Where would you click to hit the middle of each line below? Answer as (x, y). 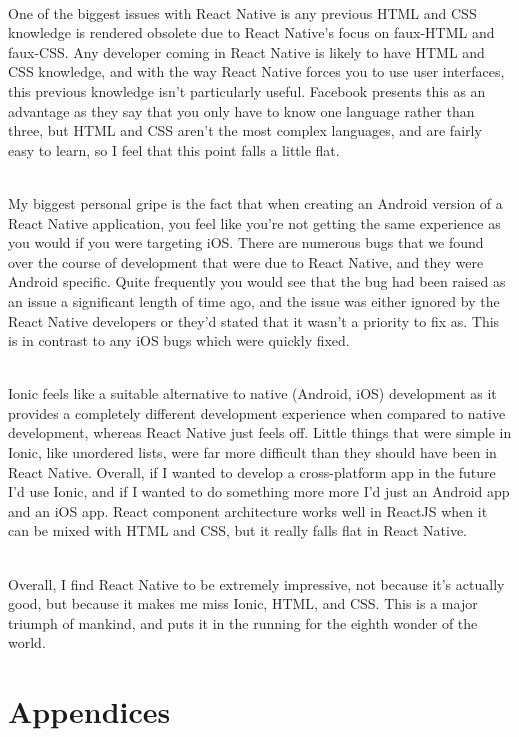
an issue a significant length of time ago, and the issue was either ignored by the (254, 300)
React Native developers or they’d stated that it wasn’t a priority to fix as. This (254, 320)
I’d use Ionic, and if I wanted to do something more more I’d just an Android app (259, 491)
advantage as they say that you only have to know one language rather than (241, 110)
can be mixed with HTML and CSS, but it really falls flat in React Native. (238, 530)
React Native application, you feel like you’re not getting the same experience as (254, 222)
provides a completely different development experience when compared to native (257, 412)
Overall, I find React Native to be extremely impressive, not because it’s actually (256, 583)
